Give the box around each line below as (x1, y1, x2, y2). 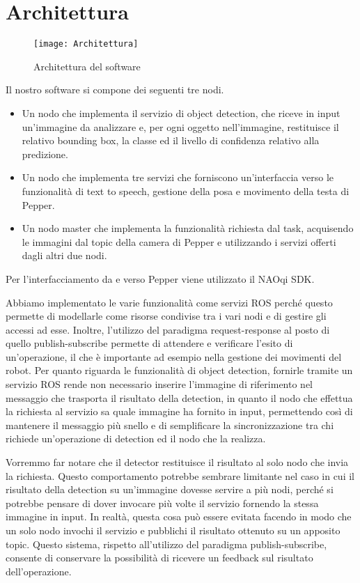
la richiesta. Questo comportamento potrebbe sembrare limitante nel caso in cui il (6, 468, 354, 483)
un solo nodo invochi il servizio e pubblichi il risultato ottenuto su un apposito (6, 523, 341, 537)
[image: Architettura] (33, 39, 139, 49)
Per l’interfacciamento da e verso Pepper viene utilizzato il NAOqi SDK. (6, 271, 315, 286)
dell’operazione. (6, 563, 72, 578)
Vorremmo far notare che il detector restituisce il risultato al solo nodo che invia (6, 455, 349, 469)
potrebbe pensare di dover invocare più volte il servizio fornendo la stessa (6, 495, 319, 510)
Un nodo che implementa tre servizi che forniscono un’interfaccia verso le (22, 170, 334, 185)
